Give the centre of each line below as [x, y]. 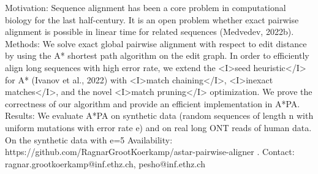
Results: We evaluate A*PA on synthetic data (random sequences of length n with [159, 115]
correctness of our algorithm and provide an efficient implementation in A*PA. [153, 103]
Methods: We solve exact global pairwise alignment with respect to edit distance [156, 43]
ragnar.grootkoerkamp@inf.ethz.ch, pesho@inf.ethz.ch [105, 163]
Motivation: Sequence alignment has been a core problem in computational [146, 7]
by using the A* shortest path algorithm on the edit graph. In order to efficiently [157, 55]
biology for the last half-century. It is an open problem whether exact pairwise [152, 19]
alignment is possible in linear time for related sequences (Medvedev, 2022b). [150, 32]
